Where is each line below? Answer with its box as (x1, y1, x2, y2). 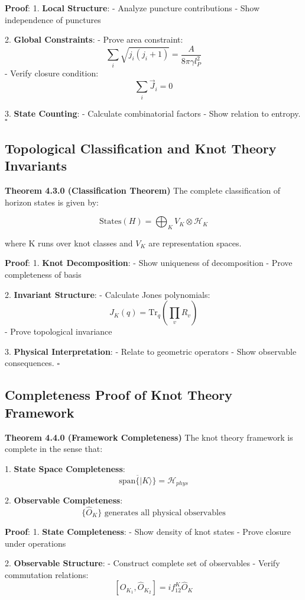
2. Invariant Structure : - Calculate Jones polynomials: (5, 288, 210, 300)
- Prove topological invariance (5, 325, 112, 338)
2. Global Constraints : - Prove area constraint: (5, 33, 183, 46)
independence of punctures (5, 13, 101, 25)
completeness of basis (5, 268, 82, 281)
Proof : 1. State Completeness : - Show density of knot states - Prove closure (5, 525, 291, 537)
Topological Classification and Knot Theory (5, 139, 277, 157)
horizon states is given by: (5, 195, 99, 208)
